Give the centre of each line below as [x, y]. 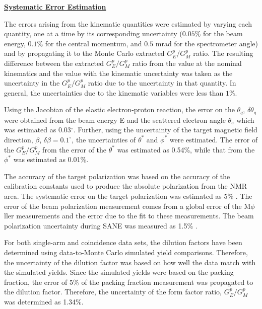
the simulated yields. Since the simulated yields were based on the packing [119, 272]
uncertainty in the [32, 83]
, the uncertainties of [104, 139]
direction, [19, 139]
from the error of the [75, 149]
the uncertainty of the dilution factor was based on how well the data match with [130, 262]
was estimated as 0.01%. [51, 159]
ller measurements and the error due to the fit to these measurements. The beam [129, 216]
